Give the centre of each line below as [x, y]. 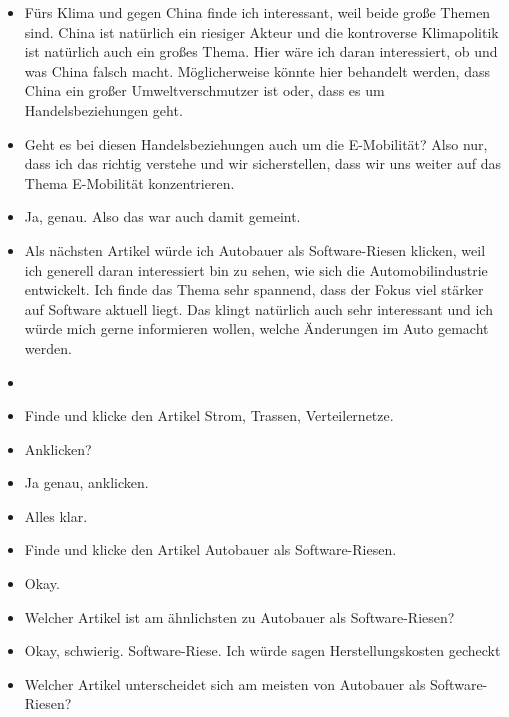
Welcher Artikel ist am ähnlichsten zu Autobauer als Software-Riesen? [239, 616]
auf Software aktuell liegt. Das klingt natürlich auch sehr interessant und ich [258, 308]
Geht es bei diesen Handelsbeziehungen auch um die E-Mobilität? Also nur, [256, 143]
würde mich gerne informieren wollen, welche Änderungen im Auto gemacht [256, 328]
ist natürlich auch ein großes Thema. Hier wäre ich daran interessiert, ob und [261, 51]
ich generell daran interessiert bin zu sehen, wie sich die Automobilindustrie [256, 269]
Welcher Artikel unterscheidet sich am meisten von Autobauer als [225, 683]
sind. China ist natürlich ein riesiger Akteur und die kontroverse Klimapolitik [261, 31]
